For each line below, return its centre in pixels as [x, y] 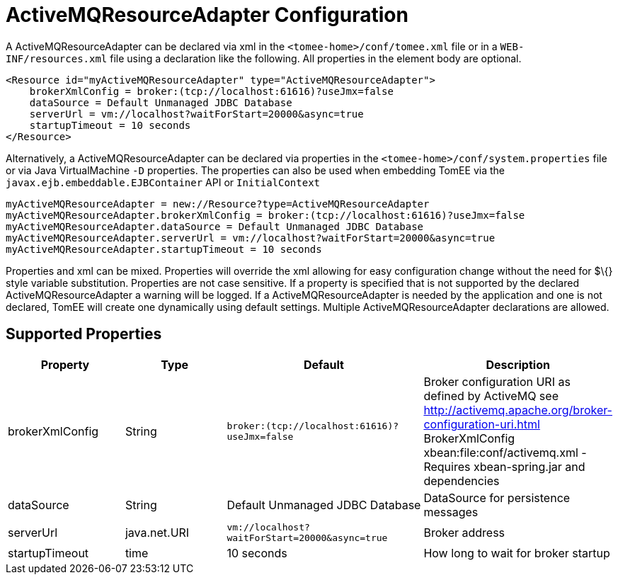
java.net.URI [157, 532]
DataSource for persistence [497, 497]
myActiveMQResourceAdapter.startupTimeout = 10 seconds [164, 249]
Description [518, 364]
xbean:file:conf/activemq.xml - [505, 452]
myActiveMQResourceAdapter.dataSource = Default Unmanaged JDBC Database [215, 226]
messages [451, 512]
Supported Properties [84, 334]
